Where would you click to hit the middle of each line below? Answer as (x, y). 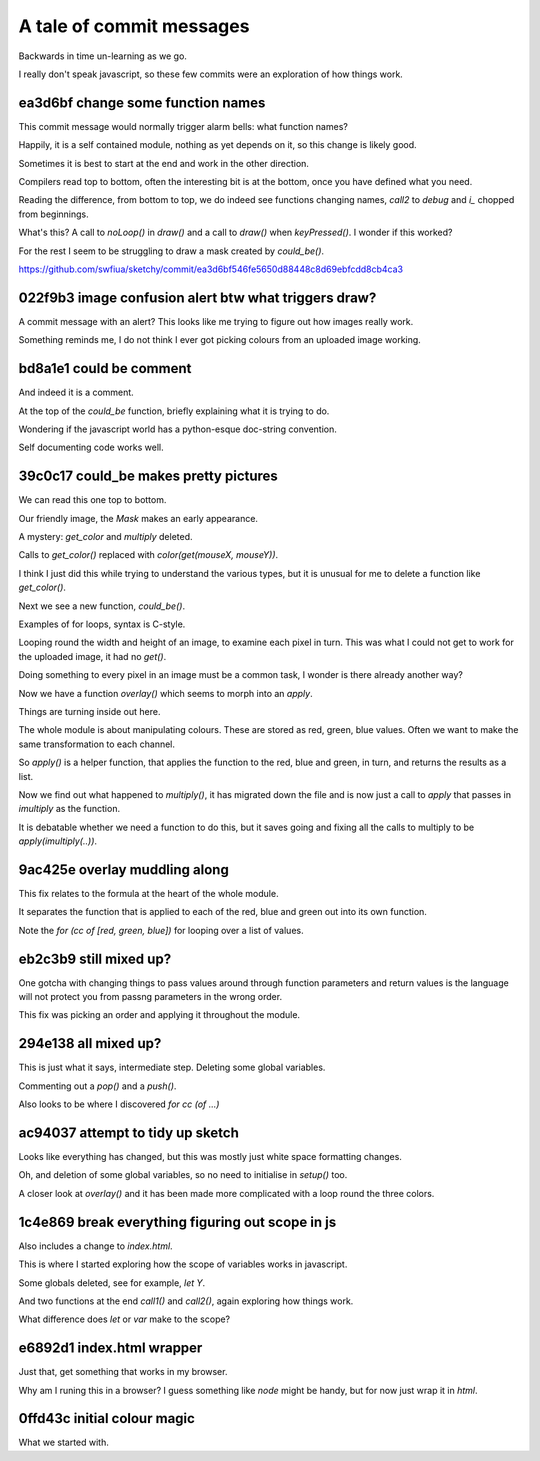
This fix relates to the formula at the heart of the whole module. (148, 893)
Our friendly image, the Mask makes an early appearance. (138, 518)
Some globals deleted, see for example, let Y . (112, 1282)
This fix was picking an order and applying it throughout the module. (159, 1015)
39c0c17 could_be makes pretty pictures (148, 476)
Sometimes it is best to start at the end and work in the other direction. (164, 163)
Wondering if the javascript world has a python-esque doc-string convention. (177, 429)
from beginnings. (53, 214)
